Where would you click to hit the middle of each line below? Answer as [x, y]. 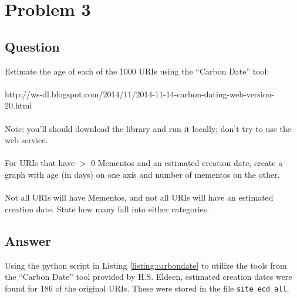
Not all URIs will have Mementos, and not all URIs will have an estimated [139, 197]
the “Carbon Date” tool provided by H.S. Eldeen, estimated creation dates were [148, 277]
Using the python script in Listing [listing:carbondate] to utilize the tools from [146, 265]
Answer [28, 240]
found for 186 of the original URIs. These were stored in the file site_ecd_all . [147, 288]
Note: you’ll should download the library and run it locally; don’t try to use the [148, 128]
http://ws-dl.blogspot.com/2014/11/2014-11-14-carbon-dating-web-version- [140, 94]
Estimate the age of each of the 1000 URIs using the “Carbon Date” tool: [137, 71]
